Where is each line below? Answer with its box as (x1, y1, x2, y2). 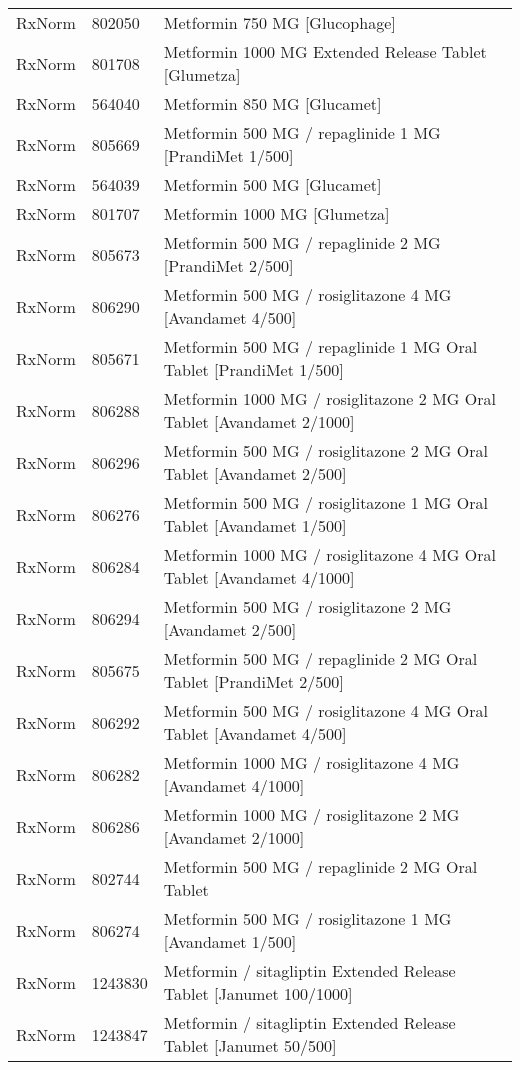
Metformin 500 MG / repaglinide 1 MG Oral (163, 335, 478, 358)
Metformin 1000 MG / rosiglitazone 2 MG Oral (163, 387, 496, 410)
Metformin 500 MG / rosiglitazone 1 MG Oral (163, 491, 488, 514)
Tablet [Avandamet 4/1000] (163, 566, 355, 589)
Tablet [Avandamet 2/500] (163, 462, 347, 485)
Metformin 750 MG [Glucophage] (163, 11, 396, 34)
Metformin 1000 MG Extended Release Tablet (163, 40, 487, 63)
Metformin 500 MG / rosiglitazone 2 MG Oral (163, 439, 488, 462)
